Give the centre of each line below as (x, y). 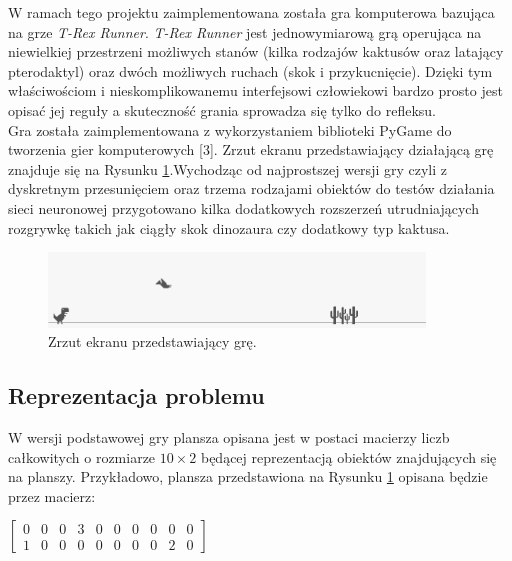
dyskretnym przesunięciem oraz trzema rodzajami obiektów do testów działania (251, 188)
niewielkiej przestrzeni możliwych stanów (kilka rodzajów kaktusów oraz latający (256, 51)
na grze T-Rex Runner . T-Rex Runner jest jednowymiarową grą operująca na (245, 31)
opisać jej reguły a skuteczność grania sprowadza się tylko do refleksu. (222, 109)
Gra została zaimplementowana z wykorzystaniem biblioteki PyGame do (230, 129)
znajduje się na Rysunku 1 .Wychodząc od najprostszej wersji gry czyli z (227, 168)
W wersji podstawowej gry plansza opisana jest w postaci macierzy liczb (229, 437)
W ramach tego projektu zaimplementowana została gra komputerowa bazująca (251, 12)
